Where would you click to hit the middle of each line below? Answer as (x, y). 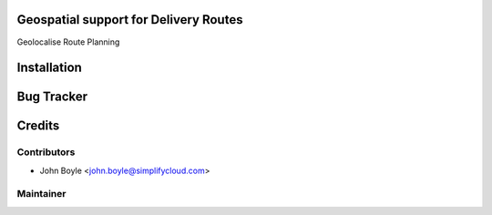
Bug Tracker (52, 97)
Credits (38, 126)
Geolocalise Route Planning (68, 42)
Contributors (46, 152)
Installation (49, 68)
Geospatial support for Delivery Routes (130, 20)
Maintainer (41, 194)
